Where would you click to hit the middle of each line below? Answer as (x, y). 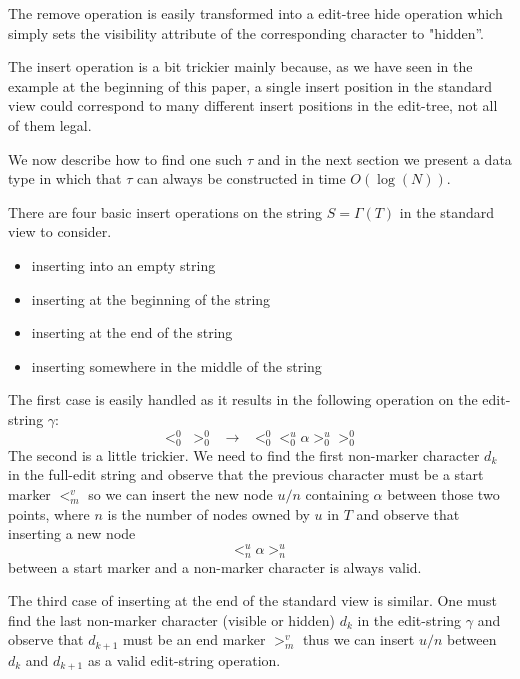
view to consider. (60, 231)
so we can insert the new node (180, 493)
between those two (443, 493)
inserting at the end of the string (132, 332)
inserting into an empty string (123, 264)
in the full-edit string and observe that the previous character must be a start (246, 474)
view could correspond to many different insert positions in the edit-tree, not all (253, 105)
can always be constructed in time (241, 178)
